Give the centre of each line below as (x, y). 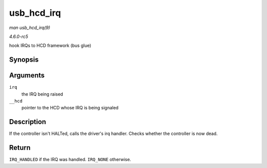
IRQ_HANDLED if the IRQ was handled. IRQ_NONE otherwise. (70, 160)
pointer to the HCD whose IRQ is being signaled (70, 108)
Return (20, 148)
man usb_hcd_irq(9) (30, 28)
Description (28, 122)
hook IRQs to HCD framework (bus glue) (50, 46)
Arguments (27, 76)
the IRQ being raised (42, 94)
